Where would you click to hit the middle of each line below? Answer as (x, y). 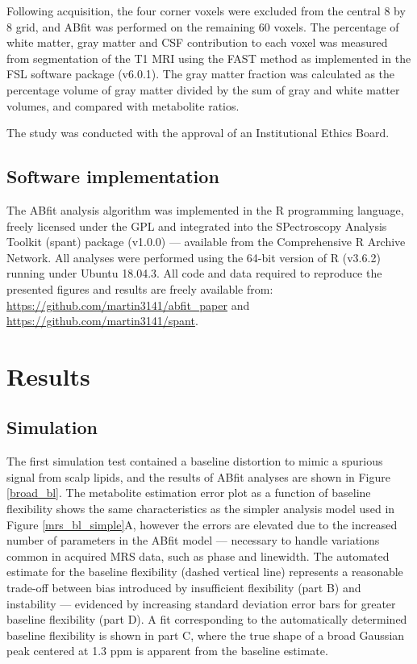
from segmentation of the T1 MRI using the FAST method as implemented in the (209, 58)
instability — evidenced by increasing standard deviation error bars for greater (201, 603)
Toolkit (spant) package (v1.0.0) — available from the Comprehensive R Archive (206, 242)
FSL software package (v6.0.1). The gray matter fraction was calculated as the (201, 74)
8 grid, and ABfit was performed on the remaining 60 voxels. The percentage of (203, 26)
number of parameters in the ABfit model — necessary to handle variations (193, 540)
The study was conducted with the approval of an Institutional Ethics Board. (198, 133)
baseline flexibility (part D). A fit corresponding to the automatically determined (207, 619)
